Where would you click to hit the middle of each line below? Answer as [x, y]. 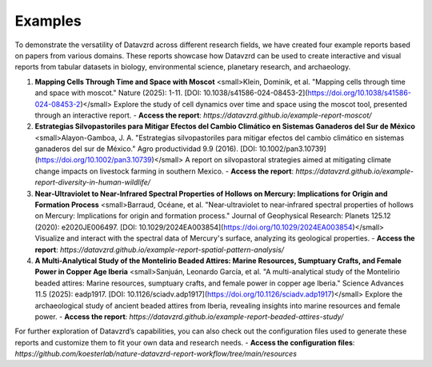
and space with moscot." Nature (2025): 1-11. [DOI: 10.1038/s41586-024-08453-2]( [171, 93]
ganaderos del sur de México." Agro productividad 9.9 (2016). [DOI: [146, 149]
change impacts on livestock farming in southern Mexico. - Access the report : [164, 171]
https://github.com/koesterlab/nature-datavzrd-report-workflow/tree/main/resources [156, 354]
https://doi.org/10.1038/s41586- [360, 93]
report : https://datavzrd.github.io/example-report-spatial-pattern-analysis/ [159, 249]
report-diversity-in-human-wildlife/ [93, 182]
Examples [48, 21]
